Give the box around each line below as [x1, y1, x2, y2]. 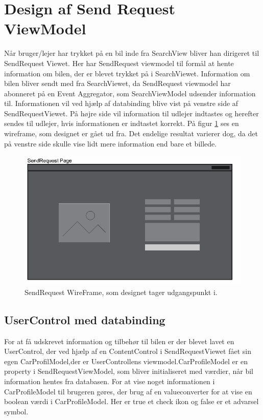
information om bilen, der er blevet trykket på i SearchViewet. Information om [4, 68, 250, 78]
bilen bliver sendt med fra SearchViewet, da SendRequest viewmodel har [4, 78, 231, 89]
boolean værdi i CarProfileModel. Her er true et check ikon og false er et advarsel [4, 396, 259, 407]
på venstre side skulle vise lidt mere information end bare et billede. [4, 138, 217, 149]
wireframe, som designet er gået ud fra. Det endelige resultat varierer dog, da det [4, 128, 258, 139]
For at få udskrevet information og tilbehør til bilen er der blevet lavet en [4, 335, 234, 346]
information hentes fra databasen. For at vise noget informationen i [4, 376, 215, 387]
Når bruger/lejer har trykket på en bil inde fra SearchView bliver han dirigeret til [4, 48, 259, 58]
